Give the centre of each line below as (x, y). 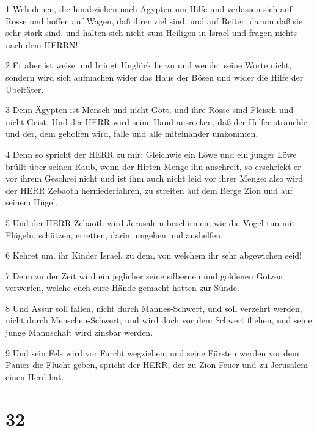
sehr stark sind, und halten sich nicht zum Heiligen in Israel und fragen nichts (151, 33)
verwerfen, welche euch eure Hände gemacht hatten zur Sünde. (122, 288)
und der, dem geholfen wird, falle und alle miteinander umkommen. (132, 134)
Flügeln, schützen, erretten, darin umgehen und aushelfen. (114, 234)
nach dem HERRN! (42, 44)
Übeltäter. (25, 89)
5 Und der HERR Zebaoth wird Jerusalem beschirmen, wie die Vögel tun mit (150, 222)
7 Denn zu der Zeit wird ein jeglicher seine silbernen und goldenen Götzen (144, 275)
